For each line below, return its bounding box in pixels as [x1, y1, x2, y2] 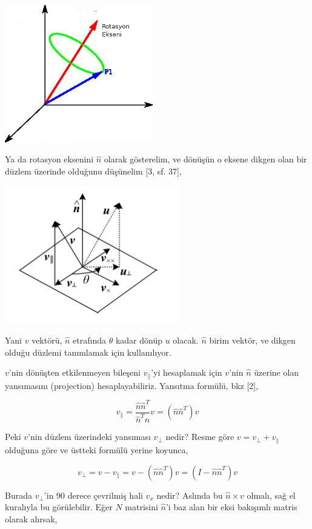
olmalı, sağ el [247, 488, 296, 501]
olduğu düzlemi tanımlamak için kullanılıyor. [5, 345, 171, 358]
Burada [5, 488, 32, 501]
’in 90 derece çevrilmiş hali [44, 488, 143, 501]
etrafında [73, 333, 106, 346]
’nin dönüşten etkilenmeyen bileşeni [8, 366, 141, 379]
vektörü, [32, 333, 62, 346]
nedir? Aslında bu [156, 488, 223, 501]
